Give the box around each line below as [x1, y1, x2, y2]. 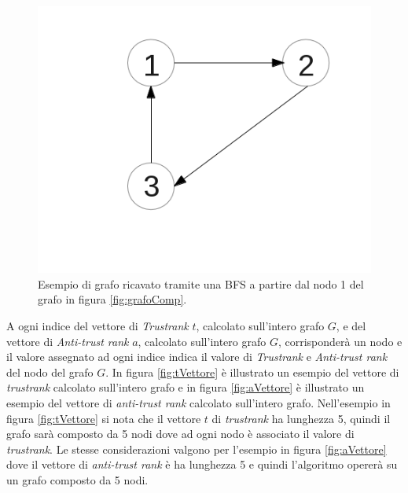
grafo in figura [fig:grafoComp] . [38, 291, 187, 307]
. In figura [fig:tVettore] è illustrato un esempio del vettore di [105, 363, 399, 380]
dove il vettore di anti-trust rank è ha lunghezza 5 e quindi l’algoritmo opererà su [6, 456, 398, 473]
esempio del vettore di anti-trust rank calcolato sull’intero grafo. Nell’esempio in [6, 394, 391, 410]
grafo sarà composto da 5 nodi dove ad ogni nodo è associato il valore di [6, 425, 355, 442]
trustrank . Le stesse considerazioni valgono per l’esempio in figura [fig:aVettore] [6, 440, 387, 457]
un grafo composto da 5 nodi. [6, 471, 149, 487]
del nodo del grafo [6, 363, 94, 380]
